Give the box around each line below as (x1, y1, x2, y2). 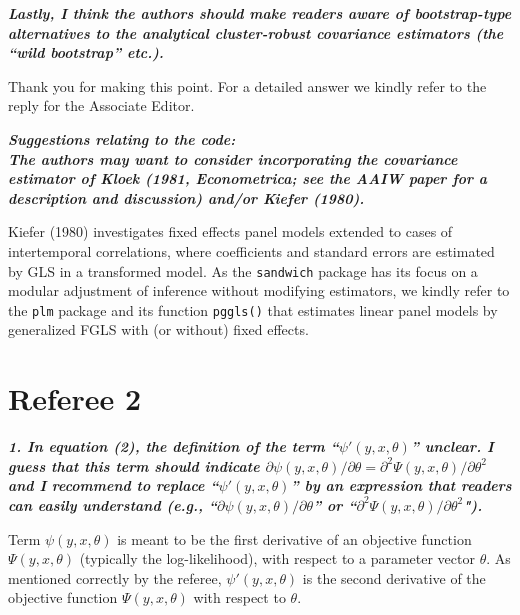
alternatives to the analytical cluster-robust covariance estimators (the (8, 22, 504, 43)
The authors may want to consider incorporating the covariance (8, 148, 458, 169)
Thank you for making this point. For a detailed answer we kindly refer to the (8, 75, 487, 96)
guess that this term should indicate (8, 455, 260, 476)
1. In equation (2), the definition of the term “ (8, 436, 339, 457)
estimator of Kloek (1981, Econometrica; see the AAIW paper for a (8, 168, 488, 189)
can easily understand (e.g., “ (8, 494, 218, 515)
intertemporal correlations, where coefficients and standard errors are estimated (8, 240, 495, 261)
